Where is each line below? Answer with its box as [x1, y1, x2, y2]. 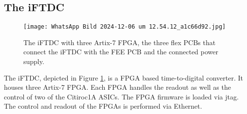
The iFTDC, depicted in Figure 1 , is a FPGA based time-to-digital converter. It [4, 72, 243, 82]
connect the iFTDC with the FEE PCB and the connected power [23, 47, 218, 57]
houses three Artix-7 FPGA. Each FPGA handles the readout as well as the [4, 82, 231, 92]
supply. [23, 56, 44, 66]
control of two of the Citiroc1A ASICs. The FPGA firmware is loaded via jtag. [4, 91, 239, 101]
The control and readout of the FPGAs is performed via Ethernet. [4, 101, 202, 111]
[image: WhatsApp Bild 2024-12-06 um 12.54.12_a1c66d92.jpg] [23, 23, 226, 31]
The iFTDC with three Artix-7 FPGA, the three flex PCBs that [23, 37, 216, 47]
